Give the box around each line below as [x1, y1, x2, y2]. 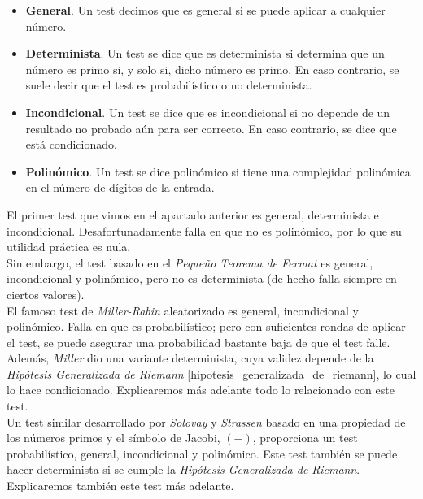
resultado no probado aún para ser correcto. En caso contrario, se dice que [25, 119, 397, 137]
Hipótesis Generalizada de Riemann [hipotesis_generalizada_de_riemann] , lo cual [7, 365, 416, 382]
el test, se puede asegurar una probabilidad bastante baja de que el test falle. [7, 333, 390, 350]
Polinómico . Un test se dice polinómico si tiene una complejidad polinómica [25, 163, 411, 180]
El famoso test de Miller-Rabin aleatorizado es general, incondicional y [7, 302, 359, 319]
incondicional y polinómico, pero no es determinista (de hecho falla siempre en [7, 270, 397, 287]
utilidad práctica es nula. [7, 238, 131, 255]
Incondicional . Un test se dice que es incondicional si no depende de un [25, 103, 390, 120]
